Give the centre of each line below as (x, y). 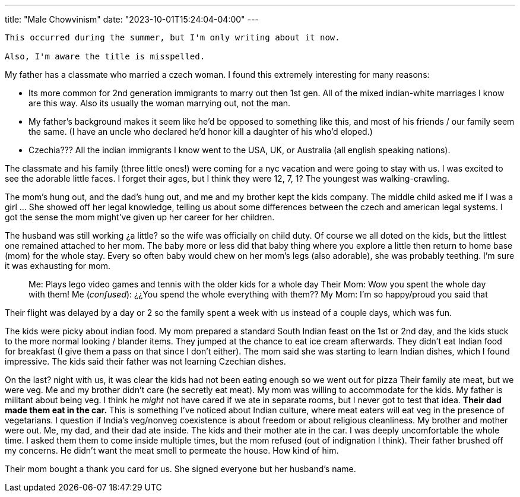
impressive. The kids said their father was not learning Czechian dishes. (145, 361)
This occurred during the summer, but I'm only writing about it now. (172, 37)
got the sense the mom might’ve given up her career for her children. (140, 217)
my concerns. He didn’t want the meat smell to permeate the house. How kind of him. (172, 450)
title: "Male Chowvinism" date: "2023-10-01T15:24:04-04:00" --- (132, 19)
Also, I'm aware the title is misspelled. (105, 56)
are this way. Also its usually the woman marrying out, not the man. (160, 103)
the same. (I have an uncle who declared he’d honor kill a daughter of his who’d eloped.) (201, 132)
